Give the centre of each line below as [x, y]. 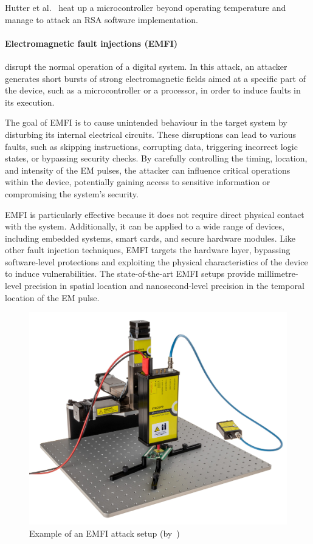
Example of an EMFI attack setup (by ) [105, 533]
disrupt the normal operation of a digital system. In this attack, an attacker [146, 66]
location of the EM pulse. [52, 297]
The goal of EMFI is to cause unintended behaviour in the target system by [146, 122]
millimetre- [278, 274]
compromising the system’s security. [72, 193]
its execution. [30, 102]
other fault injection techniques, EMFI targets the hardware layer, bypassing [148, 250]
